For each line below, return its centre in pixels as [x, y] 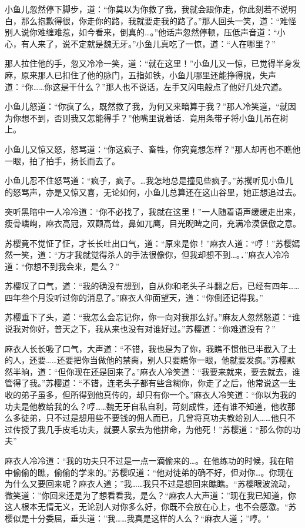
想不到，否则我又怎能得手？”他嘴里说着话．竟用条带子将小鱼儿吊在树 [155, 117]
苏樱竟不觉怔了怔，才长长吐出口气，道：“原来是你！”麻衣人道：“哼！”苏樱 [148, 243]
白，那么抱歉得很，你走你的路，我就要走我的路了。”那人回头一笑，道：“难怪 [151, 20]
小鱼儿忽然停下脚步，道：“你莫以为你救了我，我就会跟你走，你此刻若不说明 [151, 9]
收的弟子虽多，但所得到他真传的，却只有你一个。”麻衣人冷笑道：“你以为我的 [151, 395]
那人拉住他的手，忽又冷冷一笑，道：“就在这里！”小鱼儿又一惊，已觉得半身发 [153, 63]
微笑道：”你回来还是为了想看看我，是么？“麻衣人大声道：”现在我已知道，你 [150, 495]
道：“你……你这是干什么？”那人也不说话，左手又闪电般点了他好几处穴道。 [146, 86]
